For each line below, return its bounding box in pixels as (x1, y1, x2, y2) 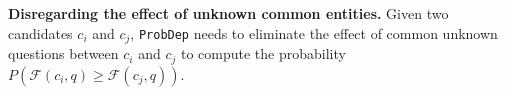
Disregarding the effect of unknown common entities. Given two (8, 3, 449, 23)
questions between (8, 43, 119, 64)
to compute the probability (180, 43, 346, 64)
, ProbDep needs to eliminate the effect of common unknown (130, 22, 498, 43)
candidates (8, 22, 73, 43)
